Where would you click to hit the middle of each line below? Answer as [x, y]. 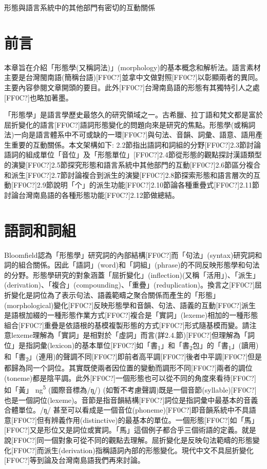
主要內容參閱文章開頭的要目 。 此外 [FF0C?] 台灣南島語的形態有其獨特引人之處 [132, 87]
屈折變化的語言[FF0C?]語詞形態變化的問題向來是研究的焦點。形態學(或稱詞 [130, 124]
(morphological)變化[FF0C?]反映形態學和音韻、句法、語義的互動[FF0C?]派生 [130, 305]
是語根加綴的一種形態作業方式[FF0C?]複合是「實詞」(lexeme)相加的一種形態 [131, 315]
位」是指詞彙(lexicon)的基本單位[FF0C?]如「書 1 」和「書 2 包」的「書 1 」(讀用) [131, 345]
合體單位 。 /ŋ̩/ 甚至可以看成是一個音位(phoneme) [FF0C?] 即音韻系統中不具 [127, 410]
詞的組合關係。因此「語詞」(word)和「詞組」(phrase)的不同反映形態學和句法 [132, 265]
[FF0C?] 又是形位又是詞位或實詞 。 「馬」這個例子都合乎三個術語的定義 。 [123, 430]
